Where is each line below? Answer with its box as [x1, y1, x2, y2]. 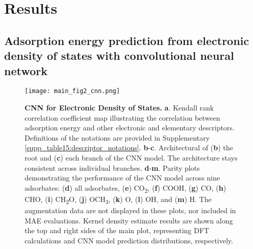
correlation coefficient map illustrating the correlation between [25, 112, 220, 123]
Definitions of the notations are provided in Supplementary [25, 132, 210, 143]
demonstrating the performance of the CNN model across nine [25, 172, 220, 183]
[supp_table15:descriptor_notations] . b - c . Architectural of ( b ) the [25, 142, 234, 153]
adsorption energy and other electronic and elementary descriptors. [25, 122, 235, 133]
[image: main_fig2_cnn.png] [25, 87, 120, 95]
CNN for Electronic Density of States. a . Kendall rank [25, 102, 214, 113]
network [4, 62, 48, 78]
